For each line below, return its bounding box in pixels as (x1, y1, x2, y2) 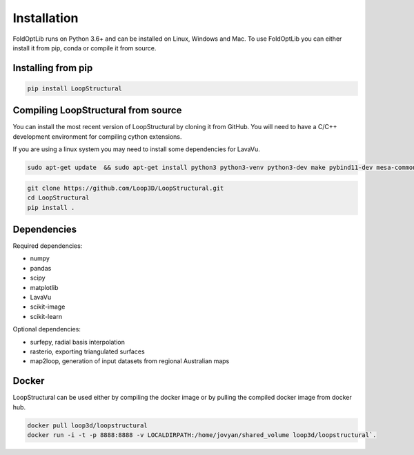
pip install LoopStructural (27, 84, 122, 93)
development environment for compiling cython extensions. (12, 132, 182, 141)
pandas (30, 264, 52, 272)
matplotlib (30, 283, 59, 291)
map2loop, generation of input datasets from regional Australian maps (30, 357, 230, 365)
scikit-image (30, 302, 66, 311)
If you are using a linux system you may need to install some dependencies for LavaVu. (12, 145, 260, 153)
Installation (12, 10, 79, 26)
